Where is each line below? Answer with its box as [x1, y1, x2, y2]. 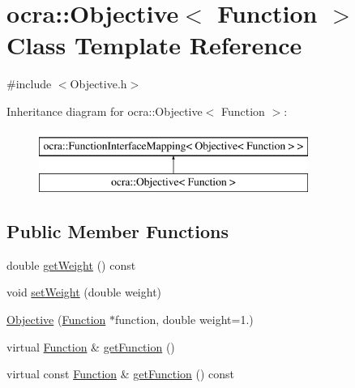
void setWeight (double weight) [6, 284, 162, 301]
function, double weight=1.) [115, 311, 254, 328]
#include [6, 75, 52, 92]
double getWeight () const [6, 256, 136, 273]
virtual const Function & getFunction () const [6, 365, 235, 382]
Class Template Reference [6, 28, 302, 62]
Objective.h [70, 75, 127, 92]
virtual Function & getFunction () [6, 338, 175, 355]
